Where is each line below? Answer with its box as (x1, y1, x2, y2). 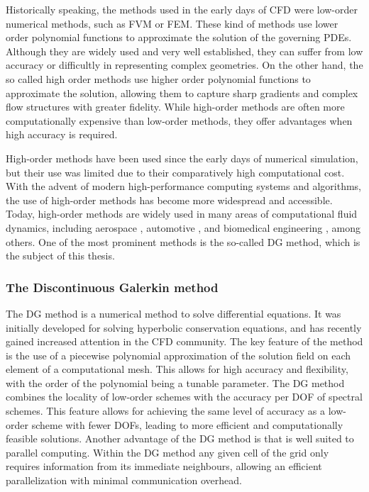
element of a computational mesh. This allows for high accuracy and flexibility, (6, 362, 348, 376)
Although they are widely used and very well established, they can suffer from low (6, 43, 363, 58)
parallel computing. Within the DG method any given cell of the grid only (6, 445, 329, 459)
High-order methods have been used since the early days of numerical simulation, (6, 150, 358, 165)
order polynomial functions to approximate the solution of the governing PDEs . (6, 30, 352, 45)
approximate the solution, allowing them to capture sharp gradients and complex (6, 85, 358, 100)
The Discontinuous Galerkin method (6, 278, 219, 296)
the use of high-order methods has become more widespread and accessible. (6, 192, 333, 207)
